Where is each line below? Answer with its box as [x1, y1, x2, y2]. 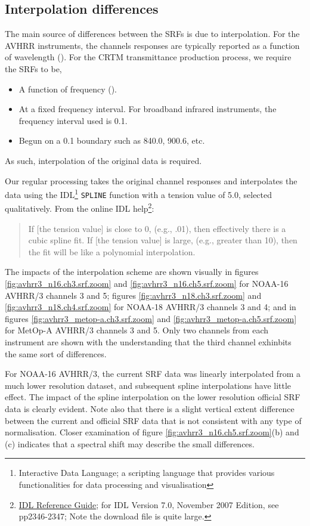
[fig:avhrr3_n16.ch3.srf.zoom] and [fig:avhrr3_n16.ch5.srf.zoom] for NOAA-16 [5, 277, 289, 290]
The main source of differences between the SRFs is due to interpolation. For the [5, 27, 300, 40]
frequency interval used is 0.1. [18, 114, 128, 126]
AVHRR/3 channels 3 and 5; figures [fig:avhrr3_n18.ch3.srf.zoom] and [5, 289, 262, 301]
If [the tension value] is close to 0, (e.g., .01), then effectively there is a [28, 222, 286, 234]
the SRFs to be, [5, 62, 62, 75]
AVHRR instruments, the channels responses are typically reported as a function [5, 39, 300, 51]
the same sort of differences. [5, 347, 107, 360]
